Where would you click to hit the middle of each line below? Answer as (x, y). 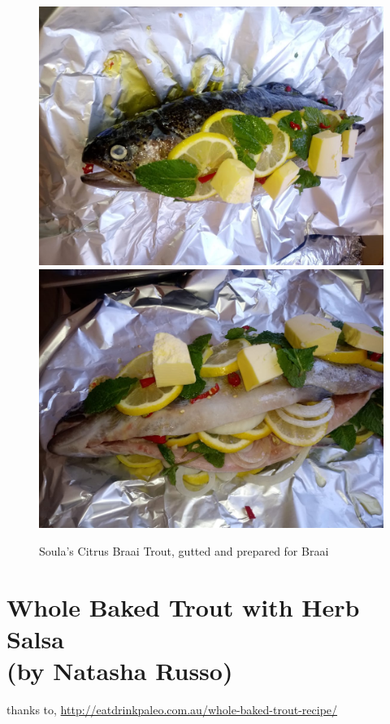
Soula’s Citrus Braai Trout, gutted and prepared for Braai (184, 551)
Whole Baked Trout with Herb (183, 606)
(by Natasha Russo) (120, 671)
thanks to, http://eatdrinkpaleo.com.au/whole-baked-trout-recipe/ (172, 710)
